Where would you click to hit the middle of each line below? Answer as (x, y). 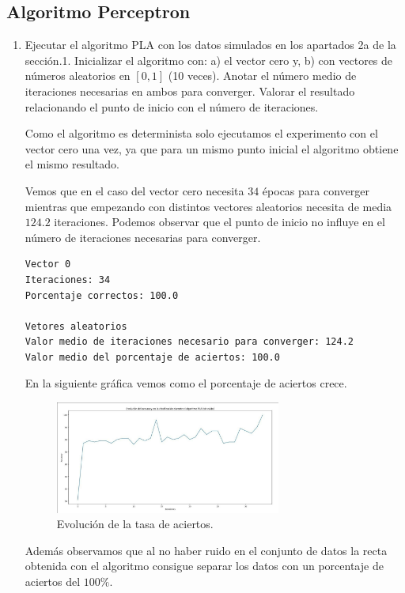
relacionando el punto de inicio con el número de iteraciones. (172, 106)
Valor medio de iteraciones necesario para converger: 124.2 (189, 342)
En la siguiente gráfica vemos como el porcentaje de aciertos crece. (186, 383)
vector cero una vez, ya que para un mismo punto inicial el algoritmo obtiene (212, 148)
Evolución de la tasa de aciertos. (135, 524)
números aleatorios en (78, 76)
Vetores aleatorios (76, 326)
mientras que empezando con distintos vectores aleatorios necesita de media (208, 206)
